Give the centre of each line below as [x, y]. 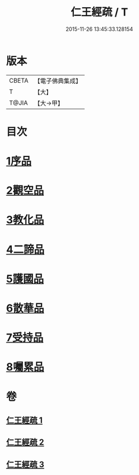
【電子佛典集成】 [58, 81]
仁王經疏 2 [25, 443]
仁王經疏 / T [99, 12]
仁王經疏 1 [25, 420]
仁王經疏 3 [25, 464]
